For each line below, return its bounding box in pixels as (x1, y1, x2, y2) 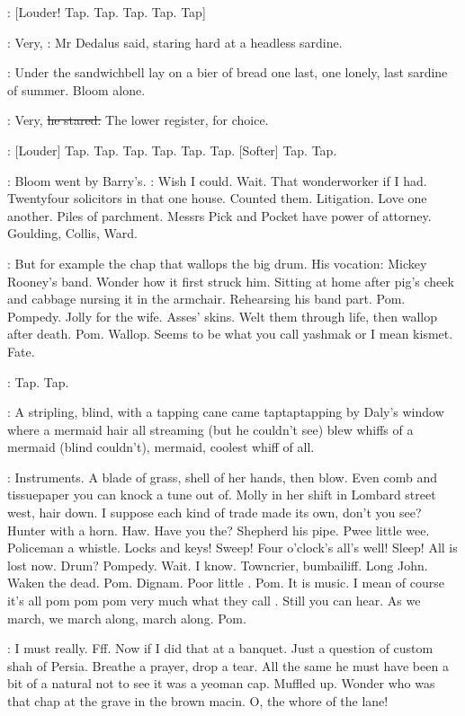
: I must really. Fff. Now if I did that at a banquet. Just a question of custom (7, 639, 434, 658)
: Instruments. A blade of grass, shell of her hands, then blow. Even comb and (7, 467, 437, 486)
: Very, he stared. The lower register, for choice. (7, 110, 269, 129)
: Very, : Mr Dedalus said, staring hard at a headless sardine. (7, 32, 343, 51)
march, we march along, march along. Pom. (7, 608, 246, 627)
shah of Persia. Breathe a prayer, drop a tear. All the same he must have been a (7, 656, 449, 675)
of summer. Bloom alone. (7, 80, 146, 99)
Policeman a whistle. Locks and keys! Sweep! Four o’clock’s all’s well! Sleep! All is (7, 538, 458, 557)
